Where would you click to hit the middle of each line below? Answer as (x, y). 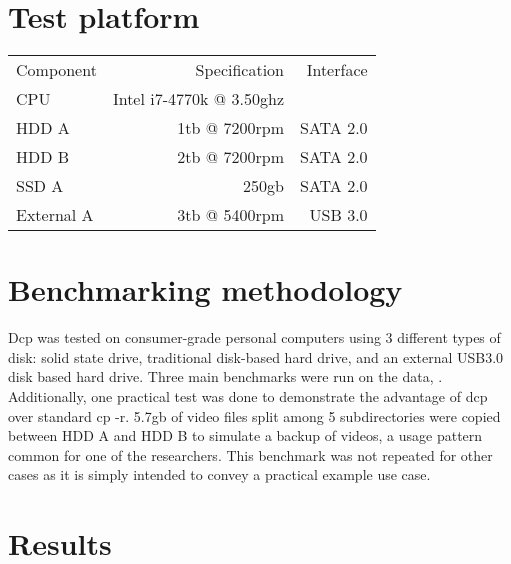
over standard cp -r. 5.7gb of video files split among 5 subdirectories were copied (254, 415)
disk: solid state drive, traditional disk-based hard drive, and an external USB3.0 (256, 356)
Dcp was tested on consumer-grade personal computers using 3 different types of (254, 337)
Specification (240, 70)
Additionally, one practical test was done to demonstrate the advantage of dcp (248, 396)
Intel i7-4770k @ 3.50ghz (198, 99)
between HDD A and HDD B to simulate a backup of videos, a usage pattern (245, 435)
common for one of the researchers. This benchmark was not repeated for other (250, 454)
